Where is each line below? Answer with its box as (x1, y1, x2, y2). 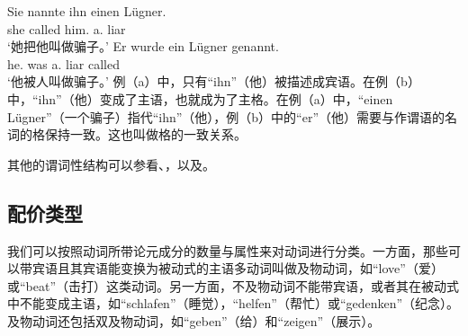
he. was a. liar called (7, 54, 120, 73)
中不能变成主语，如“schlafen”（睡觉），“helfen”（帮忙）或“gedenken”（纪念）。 (7, 294, 460, 313)
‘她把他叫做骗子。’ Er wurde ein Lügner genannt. (7, 37, 279, 56)
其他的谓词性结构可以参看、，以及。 (7, 155, 215, 173)
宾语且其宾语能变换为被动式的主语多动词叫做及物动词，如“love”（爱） (31, 259, 444, 278)
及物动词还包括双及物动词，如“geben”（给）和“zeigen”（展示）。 (7, 311, 381, 330)
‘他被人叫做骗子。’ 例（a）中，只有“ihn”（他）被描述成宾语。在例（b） (7, 72, 420, 91)
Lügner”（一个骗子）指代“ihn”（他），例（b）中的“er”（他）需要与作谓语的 (7, 107, 445, 126)
